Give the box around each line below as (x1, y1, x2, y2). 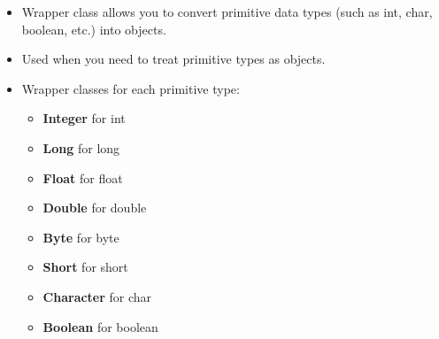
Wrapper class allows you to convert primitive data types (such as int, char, (21, 3, 433, 20)
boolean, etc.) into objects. (21, 19, 166, 38)
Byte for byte (42, 227, 119, 246)
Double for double (42, 198, 147, 217)
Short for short (42, 258, 128, 276)
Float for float (42, 168, 123, 187)
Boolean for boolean (42, 317, 158, 335)
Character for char (42, 287, 152, 305)
